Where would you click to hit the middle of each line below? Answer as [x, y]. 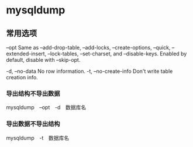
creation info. [22, 77]
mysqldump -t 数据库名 [37, 138]
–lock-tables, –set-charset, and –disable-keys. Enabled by [117, 54]
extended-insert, [26, 54]
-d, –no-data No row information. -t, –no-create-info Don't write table [89, 71]
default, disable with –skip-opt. [43, 60]
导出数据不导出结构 [33, 124]
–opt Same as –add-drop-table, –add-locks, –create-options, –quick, [88, 48]
